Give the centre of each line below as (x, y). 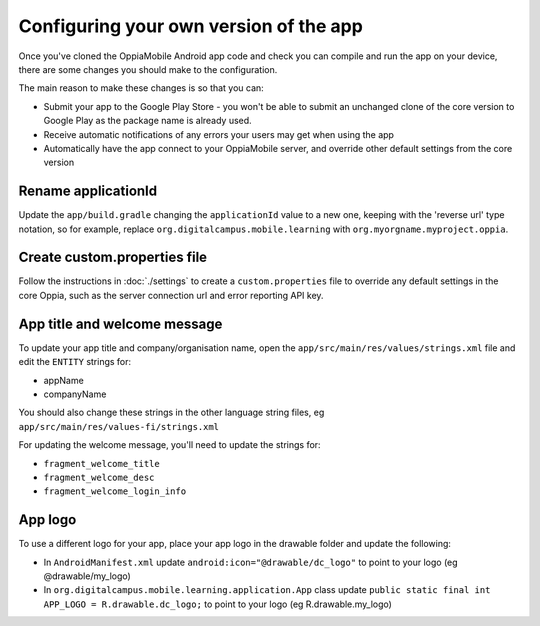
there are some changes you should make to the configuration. (148, 69)
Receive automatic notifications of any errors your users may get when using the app (219, 134)
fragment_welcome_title (101, 463)
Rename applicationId (88, 191)
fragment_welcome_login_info (115, 491)
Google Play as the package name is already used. (147, 121)
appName (63, 380)
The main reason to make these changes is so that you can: (141, 88)
